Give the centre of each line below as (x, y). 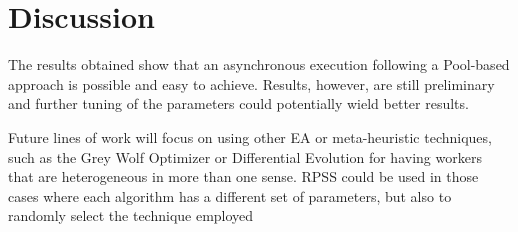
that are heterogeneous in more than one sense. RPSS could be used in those (243, 176)
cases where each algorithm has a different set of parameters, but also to (230, 195)
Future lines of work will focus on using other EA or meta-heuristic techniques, (250, 136)
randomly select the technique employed (131, 215)
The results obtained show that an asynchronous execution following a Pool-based (259, 64)
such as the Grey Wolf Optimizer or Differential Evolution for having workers (245, 156)
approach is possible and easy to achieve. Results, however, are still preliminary (251, 83)
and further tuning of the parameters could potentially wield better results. (238, 103)
